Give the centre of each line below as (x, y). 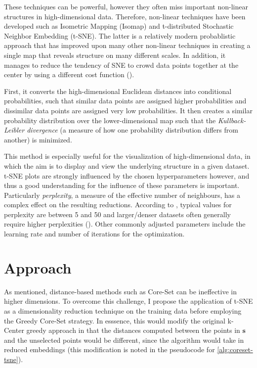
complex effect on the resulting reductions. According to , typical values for (118, 205)
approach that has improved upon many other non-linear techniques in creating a (127, 45)
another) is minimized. (38, 139)
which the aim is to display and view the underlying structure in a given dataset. (127, 165)
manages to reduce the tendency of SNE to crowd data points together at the (121, 65)
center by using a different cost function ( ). (69, 74)
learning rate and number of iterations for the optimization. (94, 234)
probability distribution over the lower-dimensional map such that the (110, 120)
